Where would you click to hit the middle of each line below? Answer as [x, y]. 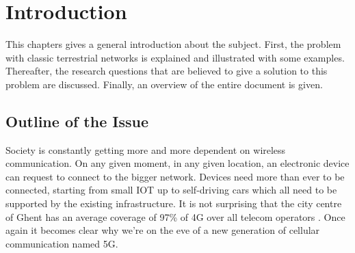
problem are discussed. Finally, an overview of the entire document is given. [164, 84]
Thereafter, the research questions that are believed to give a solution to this [167, 71]
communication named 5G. [62, 243]
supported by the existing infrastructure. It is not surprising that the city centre [174, 203]
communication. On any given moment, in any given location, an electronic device [177, 163]
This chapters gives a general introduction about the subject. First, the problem [173, 44]
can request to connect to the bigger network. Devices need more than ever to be [175, 176]
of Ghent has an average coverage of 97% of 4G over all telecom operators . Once [175, 216]
